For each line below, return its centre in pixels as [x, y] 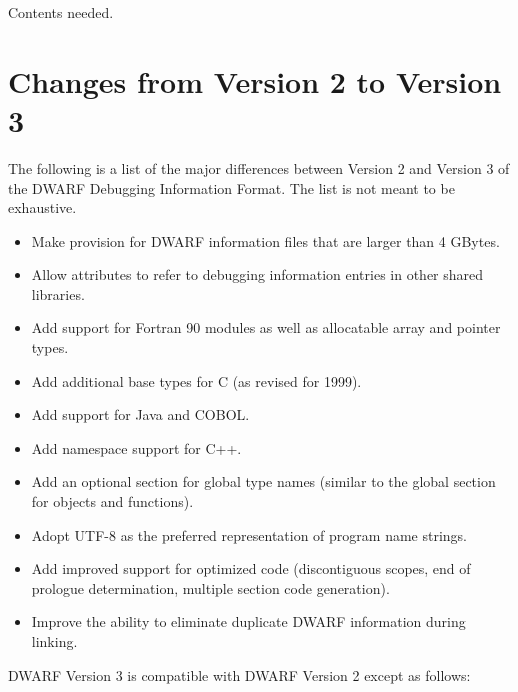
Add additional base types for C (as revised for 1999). [196, 380]
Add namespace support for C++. [136, 447]
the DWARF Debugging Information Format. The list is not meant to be [231, 187]
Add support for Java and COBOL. [140, 414]
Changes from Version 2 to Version [255, 80]
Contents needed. [61, 12]
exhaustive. [42, 207]
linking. [54, 641]
